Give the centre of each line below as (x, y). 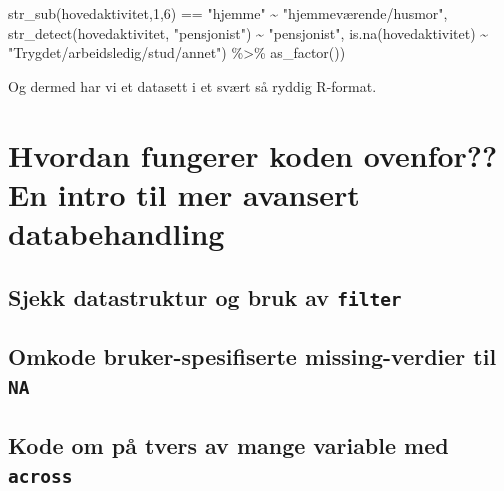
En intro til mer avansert (184, 193)
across (40, 477)
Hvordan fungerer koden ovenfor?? (253, 154)
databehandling (116, 232)
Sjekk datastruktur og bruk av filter (205, 296)
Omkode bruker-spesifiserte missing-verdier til (252, 355)
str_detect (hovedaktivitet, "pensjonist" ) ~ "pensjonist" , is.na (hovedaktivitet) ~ (248, 32)
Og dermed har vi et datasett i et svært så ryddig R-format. (192, 85)
